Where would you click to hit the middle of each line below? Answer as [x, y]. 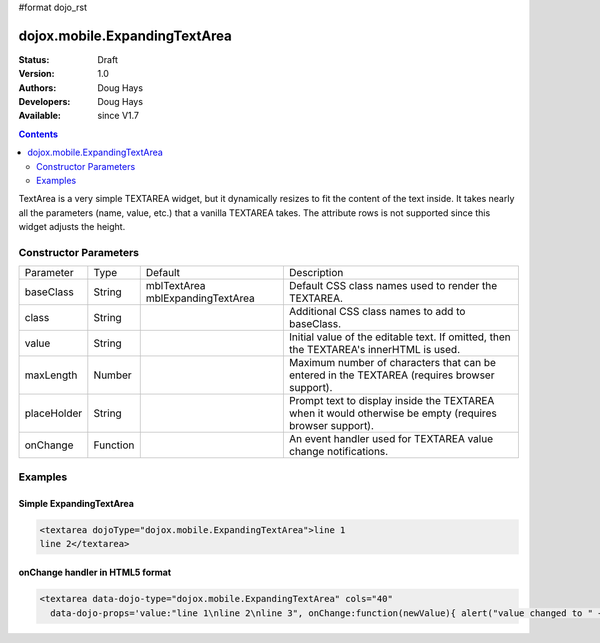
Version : [36, 74]
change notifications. [338, 452]
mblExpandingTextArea [200, 298]
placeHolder [53, 413]
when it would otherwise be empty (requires [392, 413]
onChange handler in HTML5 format [95, 572]
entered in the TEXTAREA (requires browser [391, 375]
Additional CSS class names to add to [377, 312]
